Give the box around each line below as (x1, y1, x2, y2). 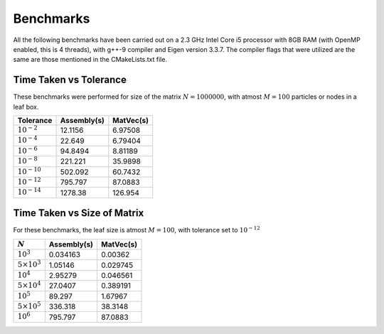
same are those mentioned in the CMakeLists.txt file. (13, 55, 167, 64)
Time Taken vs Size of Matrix (13, 207, 144, 220)
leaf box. (13, 102, 39, 111)
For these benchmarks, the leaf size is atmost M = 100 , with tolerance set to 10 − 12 (13, 225, 260, 235)
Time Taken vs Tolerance (13, 74, 127, 86)
